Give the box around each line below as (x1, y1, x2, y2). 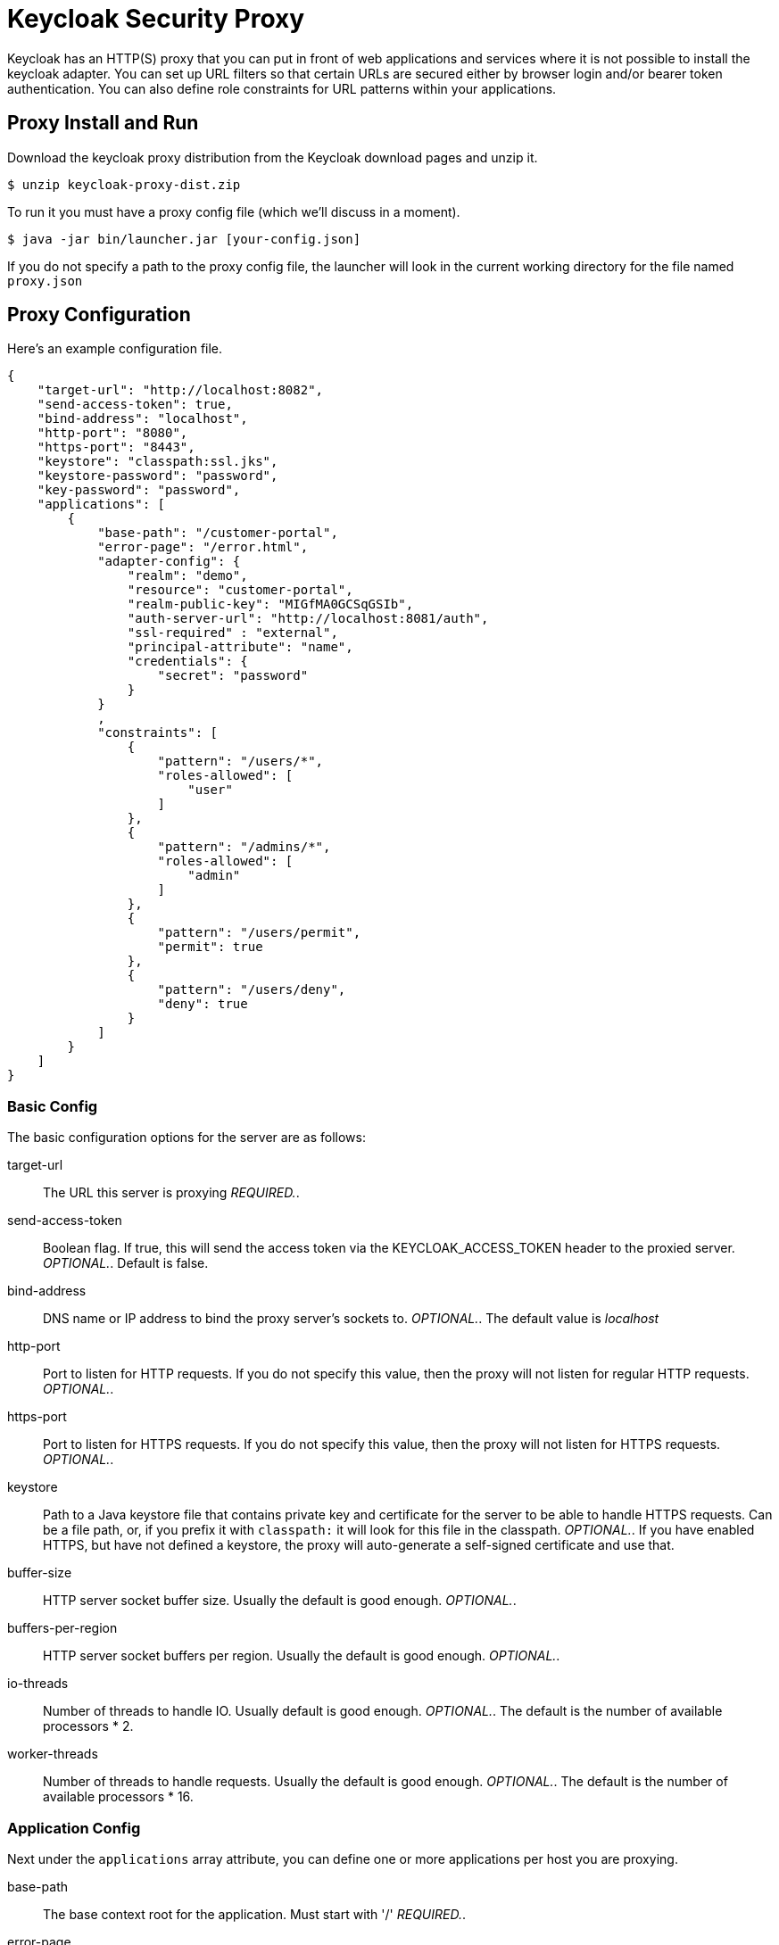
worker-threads (7, 1746, 98, 1762)
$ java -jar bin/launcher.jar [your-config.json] (7, 231, 361, 246)
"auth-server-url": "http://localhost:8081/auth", (127, 611, 489, 626)
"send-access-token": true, (37, 397, 233, 412)
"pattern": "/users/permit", (157, 925, 361, 940)
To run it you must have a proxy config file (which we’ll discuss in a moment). (7, 203, 460, 219)
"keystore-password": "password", (37, 468, 278, 484)
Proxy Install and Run (7, 112, 199, 135)
